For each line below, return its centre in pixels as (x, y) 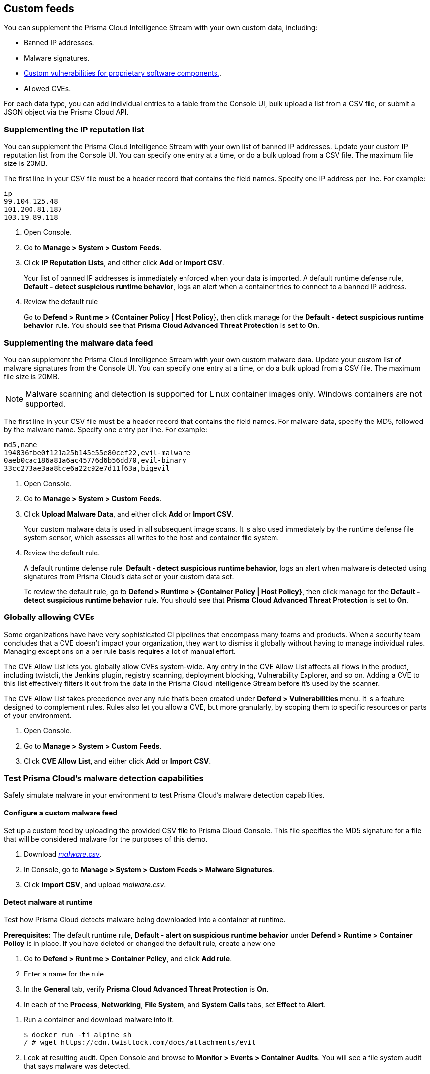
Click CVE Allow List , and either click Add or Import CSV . (117, 761)
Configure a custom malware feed (61, 813)
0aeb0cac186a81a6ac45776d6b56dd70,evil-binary (95, 460)
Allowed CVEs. (47, 89)
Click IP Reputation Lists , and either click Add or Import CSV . (124, 263)
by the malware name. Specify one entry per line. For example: (106, 429)
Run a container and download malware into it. (99, 1019)
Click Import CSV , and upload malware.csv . (95, 884)
